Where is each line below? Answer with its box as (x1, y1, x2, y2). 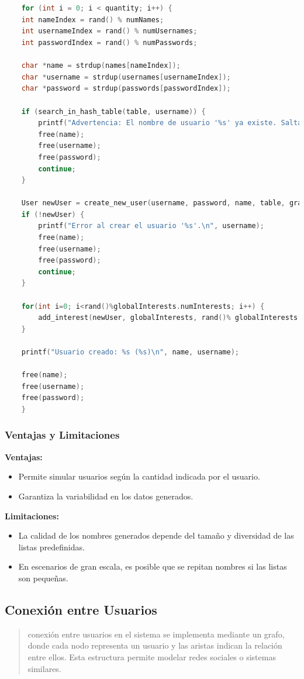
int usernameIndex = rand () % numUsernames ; (21, 27, 198, 36)
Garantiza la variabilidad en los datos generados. (18, 490, 194, 502)
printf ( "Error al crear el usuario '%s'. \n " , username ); (38, 222, 264, 230)
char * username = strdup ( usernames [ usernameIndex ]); (21, 73, 231, 81)
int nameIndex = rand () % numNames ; (21, 15, 164, 24)
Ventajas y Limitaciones (5, 428, 120, 442)
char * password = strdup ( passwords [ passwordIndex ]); (21, 84, 231, 93)
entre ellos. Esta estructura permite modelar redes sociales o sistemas (27, 650, 276, 663)
